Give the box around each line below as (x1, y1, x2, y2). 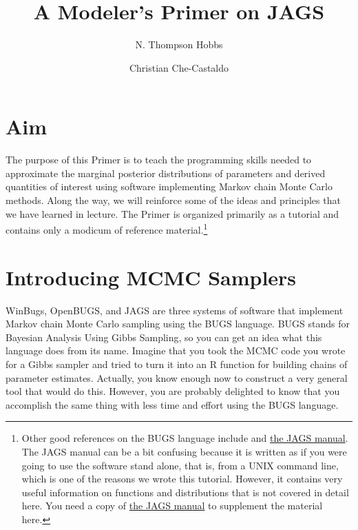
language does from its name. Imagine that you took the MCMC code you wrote (6, 343, 346, 358)
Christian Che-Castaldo (129, 60, 229, 74)
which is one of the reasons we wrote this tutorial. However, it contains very (21, 471, 343, 486)
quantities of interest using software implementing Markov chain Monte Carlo (6, 179, 333, 194)
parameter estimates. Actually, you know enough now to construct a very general (6, 370, 348, 385)
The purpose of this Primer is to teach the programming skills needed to (6, 152, 312, 167)
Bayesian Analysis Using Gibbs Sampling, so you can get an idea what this (6, 329, 322, 344)
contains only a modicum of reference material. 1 (6, 221, 208, 236)
